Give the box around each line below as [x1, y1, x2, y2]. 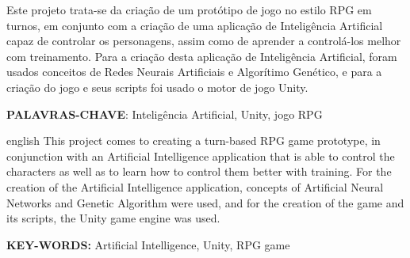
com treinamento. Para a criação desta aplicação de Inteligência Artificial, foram [6, 47, 397, 64]
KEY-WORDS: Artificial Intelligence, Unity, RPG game [6, 236, 290, 252]
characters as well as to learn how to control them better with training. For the [6, 163, 392, 180]
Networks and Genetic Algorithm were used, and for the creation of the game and [6, 194, 404, 211]
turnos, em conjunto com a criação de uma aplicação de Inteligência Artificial [6, 17, 383, 33]
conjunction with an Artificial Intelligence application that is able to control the [6, 147, 395, 164]
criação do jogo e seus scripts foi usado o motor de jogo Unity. [6, 78, 308, 95]
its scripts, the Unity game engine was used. [6, 210, 220, 226]
